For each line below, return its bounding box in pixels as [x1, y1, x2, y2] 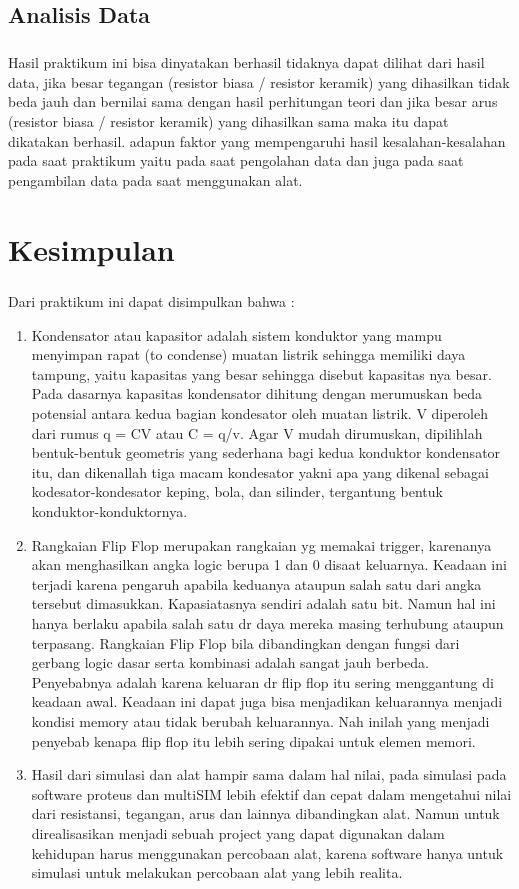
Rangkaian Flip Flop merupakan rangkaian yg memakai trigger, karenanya [31, 534, 492, 555]
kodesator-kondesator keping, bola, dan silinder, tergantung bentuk [31, 481, 443, 502]
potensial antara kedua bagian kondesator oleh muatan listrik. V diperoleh [31, 403, 489, 424]
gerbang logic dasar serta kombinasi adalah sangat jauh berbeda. [31, 652, 429, 673]
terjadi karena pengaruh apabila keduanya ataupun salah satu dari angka [31, 573, 482, 594]
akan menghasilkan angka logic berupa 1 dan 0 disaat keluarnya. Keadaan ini [31, 554, 507, 575]
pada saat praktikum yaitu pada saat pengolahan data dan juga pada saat [8, 150, 464, 171]
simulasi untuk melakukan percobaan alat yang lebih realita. [31, 862, 403, 883]
